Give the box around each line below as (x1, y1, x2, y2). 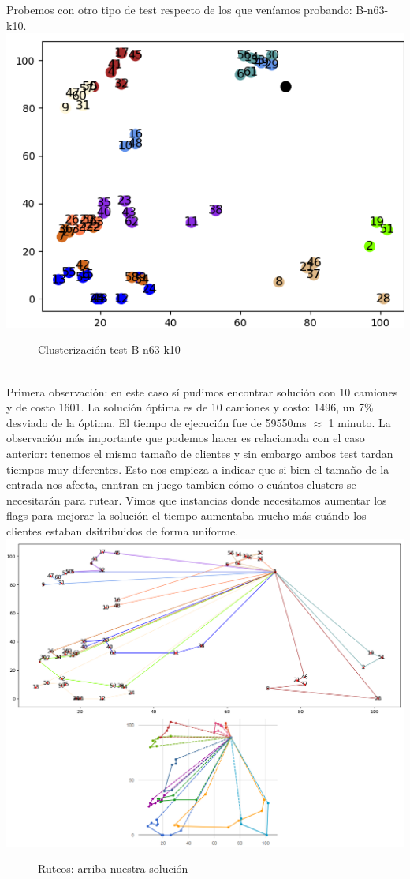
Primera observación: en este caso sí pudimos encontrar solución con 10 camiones (6, 383, 398, 400)
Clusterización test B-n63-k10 (38, 341, 181, 358)
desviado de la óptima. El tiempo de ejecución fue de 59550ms (6, 414, 307, 430)
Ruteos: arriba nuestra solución (38, 860, 188, 877)
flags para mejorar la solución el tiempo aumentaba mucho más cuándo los (6, 507, 367, 524)
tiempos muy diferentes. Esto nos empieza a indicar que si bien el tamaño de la (6, 460, 389, 477)
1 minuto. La (328, 414, 391, 430)
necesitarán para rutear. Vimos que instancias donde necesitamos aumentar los (6, 491, 387, 508)
